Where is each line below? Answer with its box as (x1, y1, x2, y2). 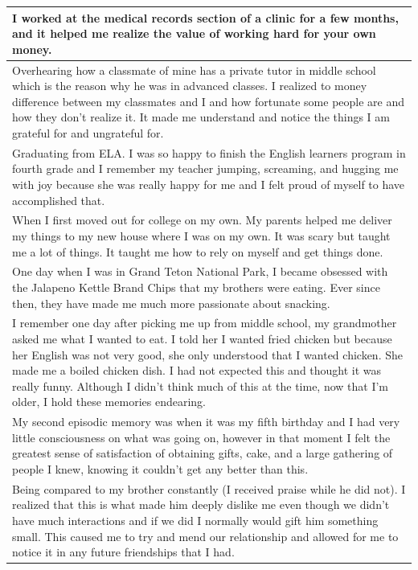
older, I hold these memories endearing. (12, 393, 206, 410)
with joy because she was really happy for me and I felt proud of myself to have (12, 175, 405, 192)
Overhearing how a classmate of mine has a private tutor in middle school (12, 61, 376, 78)
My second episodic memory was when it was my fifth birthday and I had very (12, 413, 400, 430)
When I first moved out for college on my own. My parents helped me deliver (12, 211, 392, 228)
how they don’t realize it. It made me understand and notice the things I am (12, 109, 390, 125)
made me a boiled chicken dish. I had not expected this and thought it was (12, 362, 382, 379)
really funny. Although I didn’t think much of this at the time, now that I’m (12, 377, 389, 394)
